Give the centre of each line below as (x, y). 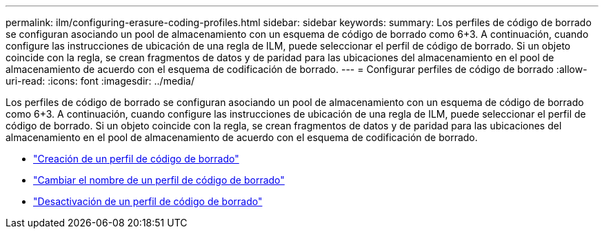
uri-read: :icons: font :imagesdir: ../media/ (100, 81)
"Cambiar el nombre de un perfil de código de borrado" (159, 180)
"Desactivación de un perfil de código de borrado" (148, 201)
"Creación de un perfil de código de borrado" (136, 159)
